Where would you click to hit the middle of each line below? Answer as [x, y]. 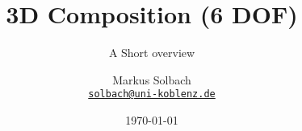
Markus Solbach [152, 79]
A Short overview [152, 53]
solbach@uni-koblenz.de [152, 94]
